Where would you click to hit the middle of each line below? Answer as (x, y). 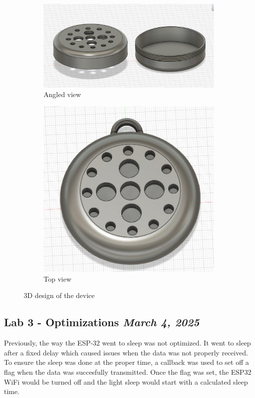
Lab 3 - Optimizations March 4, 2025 (102, 322)
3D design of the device (59, 295)
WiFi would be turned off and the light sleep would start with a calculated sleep (126, 381)
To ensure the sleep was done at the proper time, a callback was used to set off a (127, 362)
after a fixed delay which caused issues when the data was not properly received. (126, 352)
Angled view (62, 94)
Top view (57, 278)
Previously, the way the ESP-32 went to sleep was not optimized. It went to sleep (127, 343)
